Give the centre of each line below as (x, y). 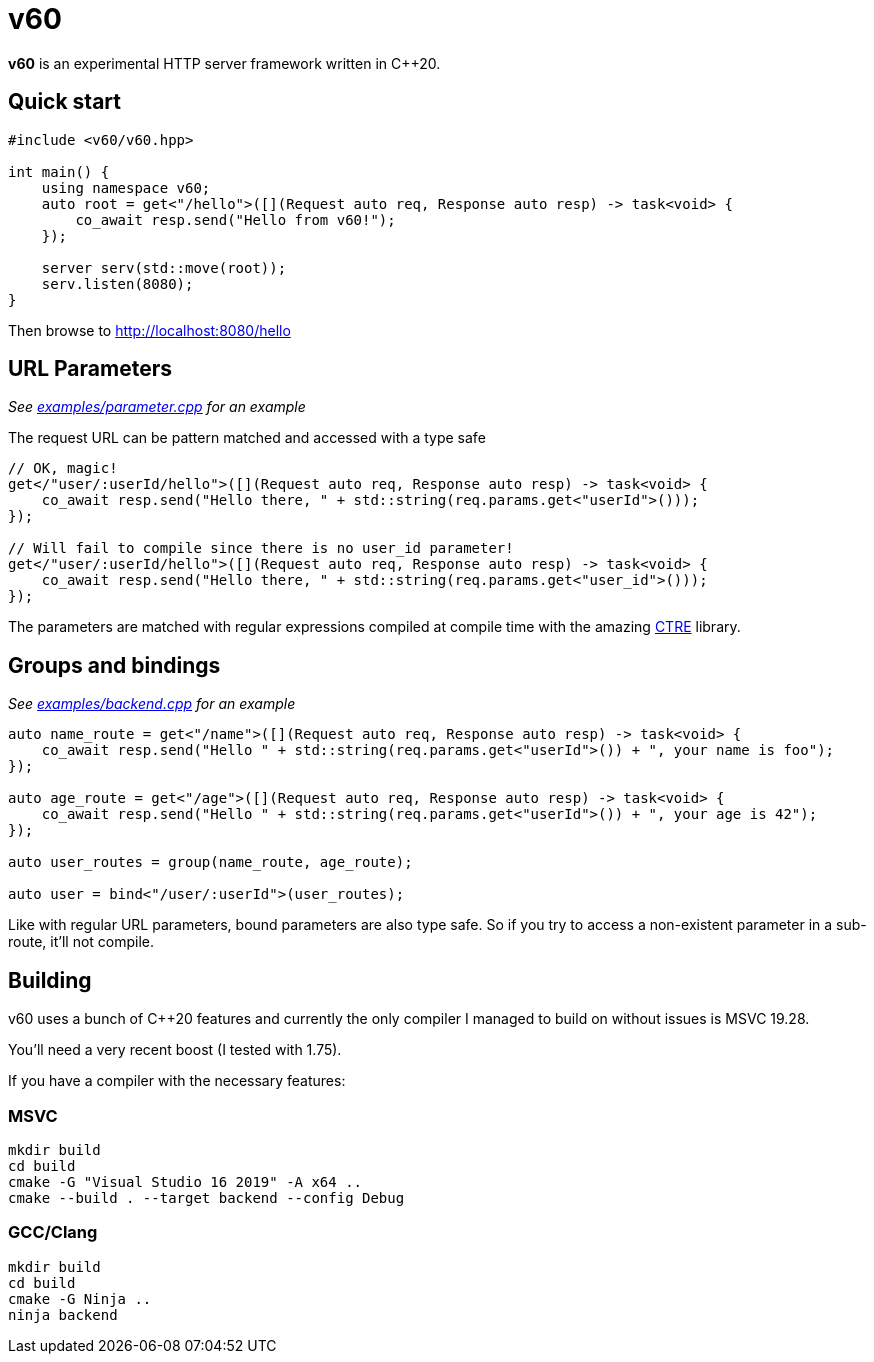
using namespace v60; (126, 187)
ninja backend (63, 1314)
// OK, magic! (63, 468)
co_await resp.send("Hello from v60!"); (235, 219)
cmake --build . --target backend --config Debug (206, 1197)
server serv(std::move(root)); (164, 267)
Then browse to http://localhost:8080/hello (149, 330)
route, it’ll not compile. (81, 942)
